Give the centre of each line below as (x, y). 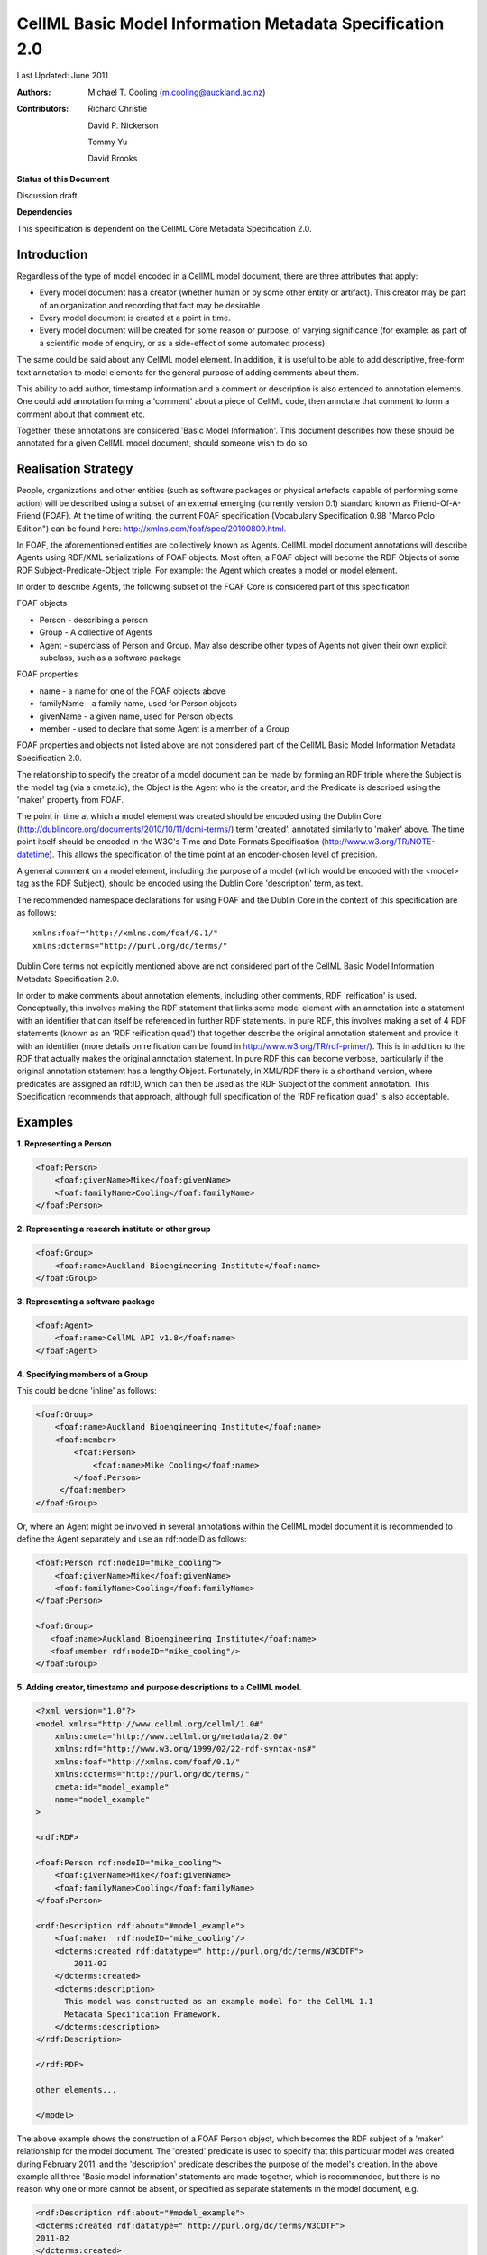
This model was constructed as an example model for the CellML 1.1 (219, 2002)
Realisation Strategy (75, 469)
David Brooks (113, 159)
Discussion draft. (48, 196)
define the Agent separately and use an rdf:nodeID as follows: (132, 1539)
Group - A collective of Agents (96, 632)
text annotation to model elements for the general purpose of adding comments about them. (188, 372)
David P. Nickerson (123, 125)
